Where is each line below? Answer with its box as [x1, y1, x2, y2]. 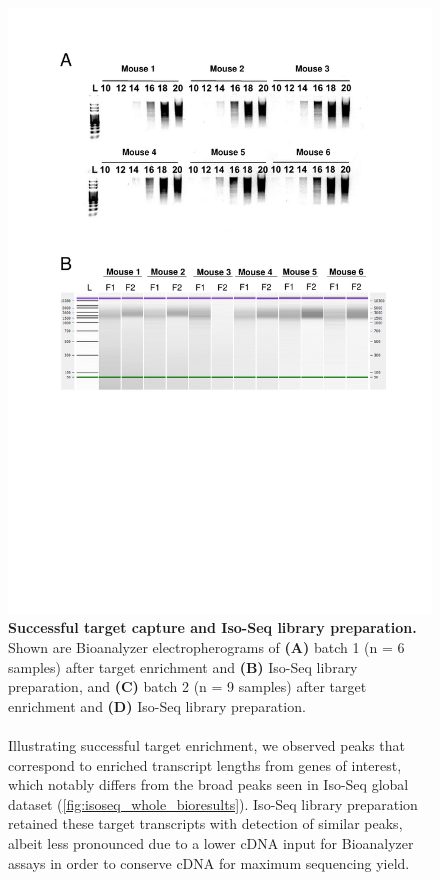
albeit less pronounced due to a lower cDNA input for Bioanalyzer [8, 832, 414, 853]
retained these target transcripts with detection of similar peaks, [8, 813, 403, 834]
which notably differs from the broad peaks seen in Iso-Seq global [8, 774, 409, 795]
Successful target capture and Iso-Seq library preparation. [8, 617, 417, 638]
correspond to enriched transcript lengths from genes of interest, [8, 754, 402, 775]
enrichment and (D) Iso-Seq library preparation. [8, 695, 306, 716]
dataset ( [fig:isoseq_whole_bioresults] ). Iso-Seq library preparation [8, 793, 418, 814]
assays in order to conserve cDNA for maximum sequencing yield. [8, 852, 410, 873]
